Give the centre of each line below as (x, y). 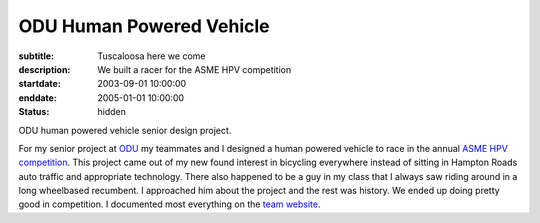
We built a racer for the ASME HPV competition (194, 69)
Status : (34, 112)
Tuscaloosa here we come (151, 56)
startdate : (40, 84)
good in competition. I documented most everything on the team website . (169, 204)
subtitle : (36, 56)
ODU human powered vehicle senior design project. (125, 130)
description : (44, 69)
